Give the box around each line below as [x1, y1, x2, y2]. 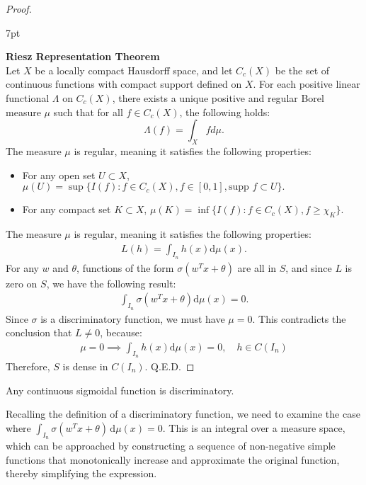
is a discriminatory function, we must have [40, 311, 225, 326]
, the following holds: [179, 104, 270, 119]
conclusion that [6, 325, 72, 340]
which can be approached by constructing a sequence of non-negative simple [6, 438, 336, 452]
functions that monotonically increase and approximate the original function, [6, 452, 340, 467]
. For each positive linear [253, 76, 360, 91]
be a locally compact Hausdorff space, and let [35, 62, 233, 77]
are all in [237, 260, 277, 275]
